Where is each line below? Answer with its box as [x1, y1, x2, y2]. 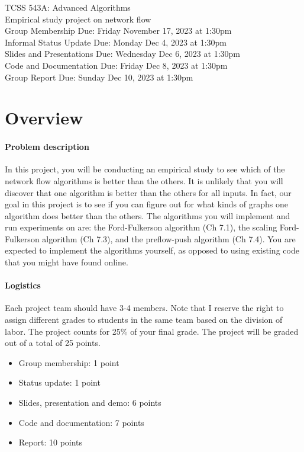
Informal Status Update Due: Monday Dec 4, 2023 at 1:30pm [5, 36, 227, 48]
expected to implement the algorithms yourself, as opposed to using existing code [5, 244, 299, 257]
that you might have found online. [5, 256, 128, 268]
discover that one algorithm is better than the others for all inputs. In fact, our [5, 186, 292, 198]
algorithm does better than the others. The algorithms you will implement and [5, 209, 290, 222]
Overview [5, 105, 83, 130]
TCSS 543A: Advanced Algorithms [5, 1, 131, 13]
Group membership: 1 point [18, 356, 119, 368]
